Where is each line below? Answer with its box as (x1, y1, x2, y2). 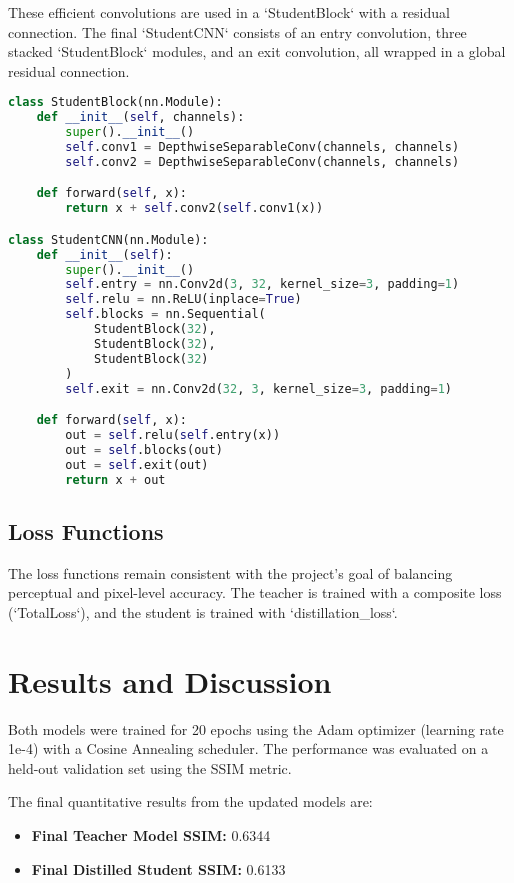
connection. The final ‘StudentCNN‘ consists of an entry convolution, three (8, 21, 467, 42)
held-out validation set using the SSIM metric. (8, 757, 292, 778)
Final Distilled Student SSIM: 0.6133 (31, 858, 286, 879)
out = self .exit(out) (65, 457, 209, 472)
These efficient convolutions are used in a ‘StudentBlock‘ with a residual (8, 2, 450, 22)
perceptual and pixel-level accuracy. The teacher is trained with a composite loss (8, 582, 502, 603)
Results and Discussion (8, 660, 332, 701)
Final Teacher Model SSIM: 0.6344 (31, 824, 271, 845)
